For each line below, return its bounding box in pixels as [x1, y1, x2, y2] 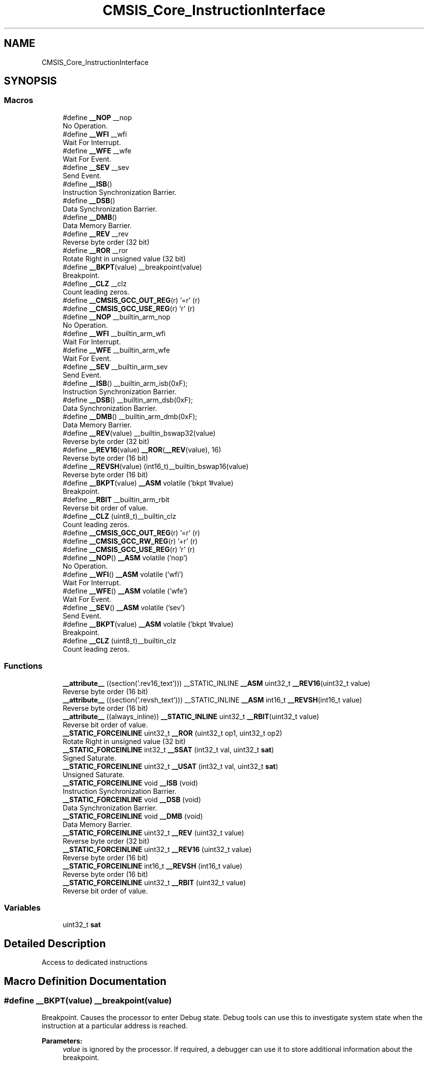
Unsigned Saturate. [63, 770, 125, 779]
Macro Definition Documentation [4, 975, 167, 987]
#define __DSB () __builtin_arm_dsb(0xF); [63, 395, 193, 404]
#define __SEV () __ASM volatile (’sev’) [63, 603, 185, 612]
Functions [4, 661, 43, 671]
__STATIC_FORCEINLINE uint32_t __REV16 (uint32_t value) [63, 845, 252, 853]
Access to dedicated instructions [42, 958, 148, 967]
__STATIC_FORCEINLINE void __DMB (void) [63, 811, 203, 820]
